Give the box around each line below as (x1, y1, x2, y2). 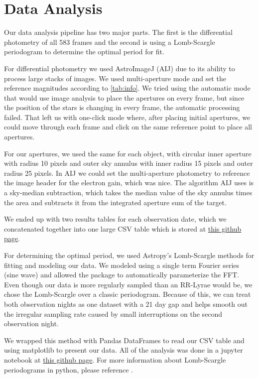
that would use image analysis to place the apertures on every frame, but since (4, 92, 245, 103)
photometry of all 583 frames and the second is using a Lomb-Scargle (4, 36, 215, 47)
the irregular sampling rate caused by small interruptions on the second (4, 308, 223, 319)
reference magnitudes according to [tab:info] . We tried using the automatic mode (4, 83, 251, 93)
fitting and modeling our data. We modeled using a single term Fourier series (4, 259, 240, 270)
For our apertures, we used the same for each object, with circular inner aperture (4, 148, 252, 158)
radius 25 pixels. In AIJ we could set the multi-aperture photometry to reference (4, 167, 250, 178)
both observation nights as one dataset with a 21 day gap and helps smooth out (4, 298, 248, 309)
